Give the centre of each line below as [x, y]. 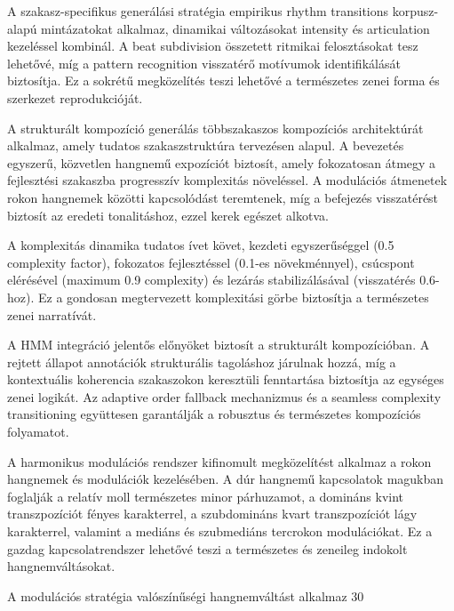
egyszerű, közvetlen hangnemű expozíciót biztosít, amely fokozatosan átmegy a [222, 162]
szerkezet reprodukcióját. [75, 97]
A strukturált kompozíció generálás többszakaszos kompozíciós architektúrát [215, 128]
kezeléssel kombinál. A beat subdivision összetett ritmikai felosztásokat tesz [213, 46]
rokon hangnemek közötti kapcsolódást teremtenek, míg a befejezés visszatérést [223, 197]
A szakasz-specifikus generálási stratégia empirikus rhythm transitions [198, 11]
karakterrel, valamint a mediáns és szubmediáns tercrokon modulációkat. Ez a [220, 531]
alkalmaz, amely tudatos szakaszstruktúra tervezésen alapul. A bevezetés [206, 145]
